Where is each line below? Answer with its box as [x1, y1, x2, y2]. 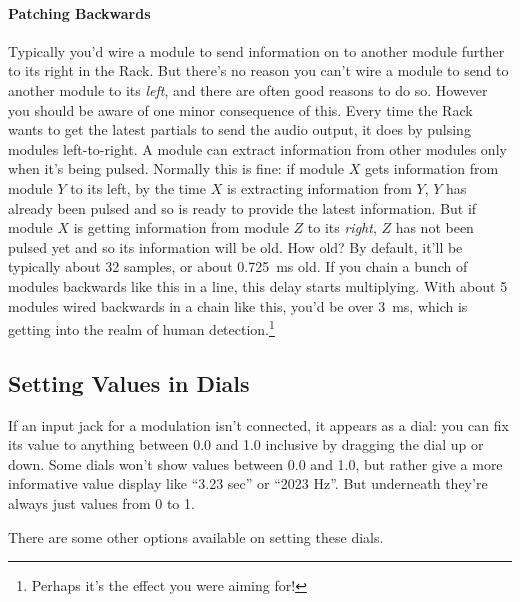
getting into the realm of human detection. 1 [8, 316, 275, 339]
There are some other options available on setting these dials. [8, 526, 384, 547]
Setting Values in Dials [8, 367, 250, 398]
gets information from [364, 158, 499, 179]
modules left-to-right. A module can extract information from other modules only [8, 138, 507, 159]
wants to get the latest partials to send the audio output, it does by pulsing [8, 119, 471, 140]
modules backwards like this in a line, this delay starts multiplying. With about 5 [8, 275, 508, 296]
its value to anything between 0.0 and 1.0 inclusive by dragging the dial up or [8, 434, 484, 455]
